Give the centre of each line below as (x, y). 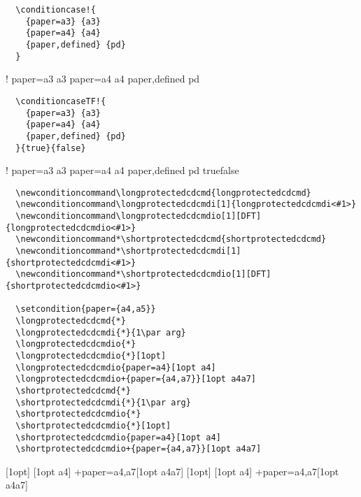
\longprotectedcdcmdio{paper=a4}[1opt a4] (116, 367)
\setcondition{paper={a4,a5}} (86, 309)
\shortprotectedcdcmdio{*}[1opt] (93, 425)
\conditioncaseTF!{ (61, 101)
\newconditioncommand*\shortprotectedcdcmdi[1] (128, 251)
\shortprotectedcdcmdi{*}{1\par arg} (103, 402)
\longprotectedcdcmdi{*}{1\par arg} (101, 332)
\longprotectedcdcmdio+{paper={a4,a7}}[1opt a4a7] (136, 379)
